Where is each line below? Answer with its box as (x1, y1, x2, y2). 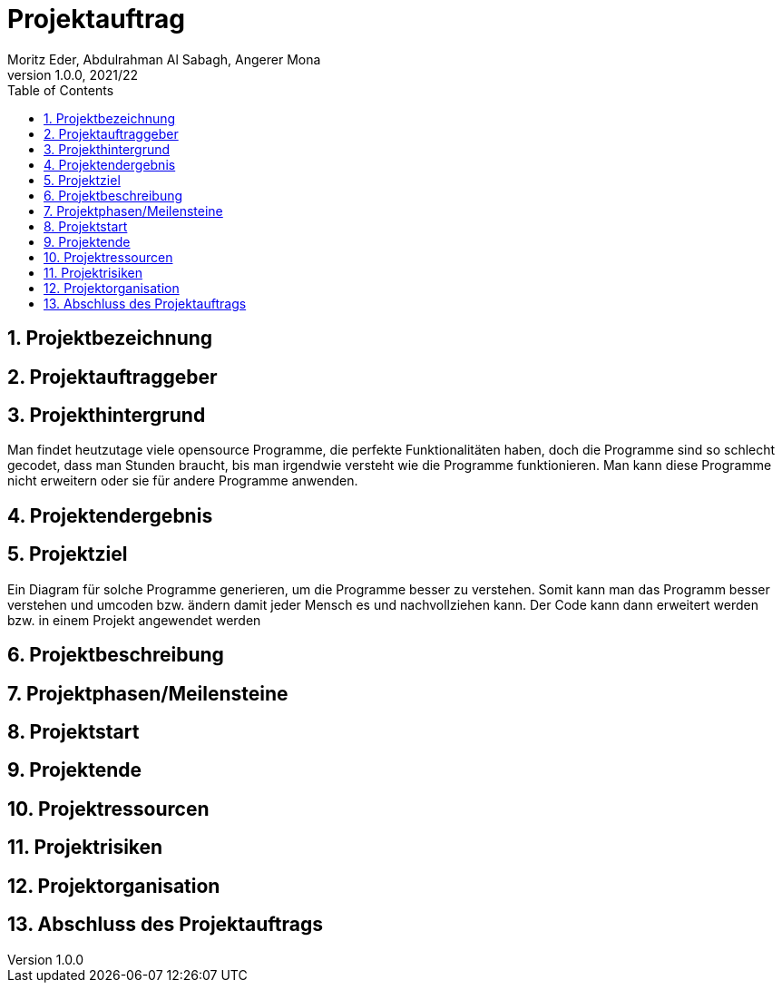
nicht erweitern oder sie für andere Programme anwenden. (7, 473, 358, 489)
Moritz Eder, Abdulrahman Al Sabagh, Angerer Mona (7, 51, 321, 67)
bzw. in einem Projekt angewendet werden (7, 612, 261, 628)
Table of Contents (7, 82, 114, 98)
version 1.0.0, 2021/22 (7, 66, 139, 83)
